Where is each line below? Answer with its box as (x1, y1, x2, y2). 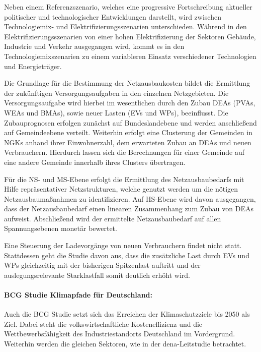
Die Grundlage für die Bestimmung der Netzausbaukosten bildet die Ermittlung (4, 78, 250, 88)
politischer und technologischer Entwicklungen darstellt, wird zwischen (4, 11, 221, 22)
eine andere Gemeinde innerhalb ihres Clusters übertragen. (4, 156, 186, 167)
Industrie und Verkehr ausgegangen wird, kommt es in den (4, 41, 185, 51)
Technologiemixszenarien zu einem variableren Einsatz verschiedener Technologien (4, 50, 256, 61)
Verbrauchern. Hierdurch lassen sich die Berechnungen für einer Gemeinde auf (4, 147, 245, 157)
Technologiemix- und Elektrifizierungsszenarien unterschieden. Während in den (4, 21, 247, 32)
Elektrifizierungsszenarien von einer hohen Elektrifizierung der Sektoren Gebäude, (4, 31, 256, 41)
